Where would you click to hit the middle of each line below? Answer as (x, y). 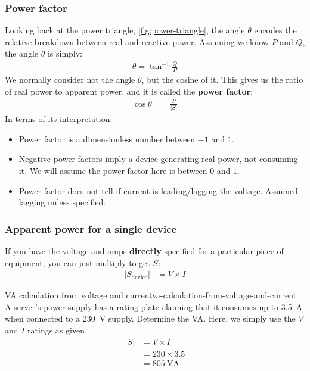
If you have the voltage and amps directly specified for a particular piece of (144, 251)
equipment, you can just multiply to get (77, 262)
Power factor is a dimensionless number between (107, 138)
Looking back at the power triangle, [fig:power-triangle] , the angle (125, 30)
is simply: (65, 53)
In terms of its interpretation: (59, 119)
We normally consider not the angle (70, 79)
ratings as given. (57, 330)
